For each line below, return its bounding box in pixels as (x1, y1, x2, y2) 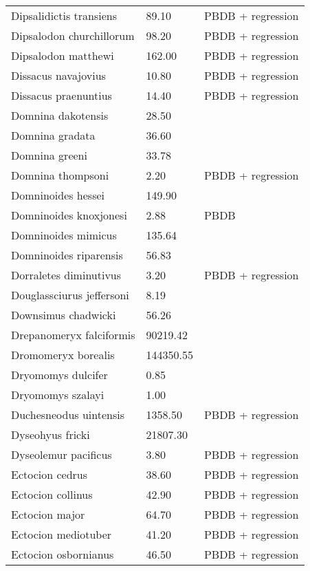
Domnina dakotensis (11, 107, 109, 123)
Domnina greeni (11, 147, 87, 163)
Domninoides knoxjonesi (11, 207, 127, 223)
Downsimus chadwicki (11, 307, 116, 323)
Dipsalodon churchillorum (11, 28, 135, 43)
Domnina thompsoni (11, 167, 109, 183)
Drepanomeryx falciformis (11, 327, 135, 343)
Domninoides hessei (11, 187, 105, 203)
